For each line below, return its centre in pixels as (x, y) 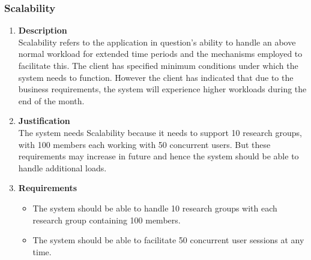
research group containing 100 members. (107, 220)
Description (43, 30)
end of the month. (51, 100)
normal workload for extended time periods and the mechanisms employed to (160, 54)
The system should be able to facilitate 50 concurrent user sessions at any (168, 240)
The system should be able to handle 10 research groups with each (155, 208)
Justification (44, 121)
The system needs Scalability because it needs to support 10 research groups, (160, 132)
